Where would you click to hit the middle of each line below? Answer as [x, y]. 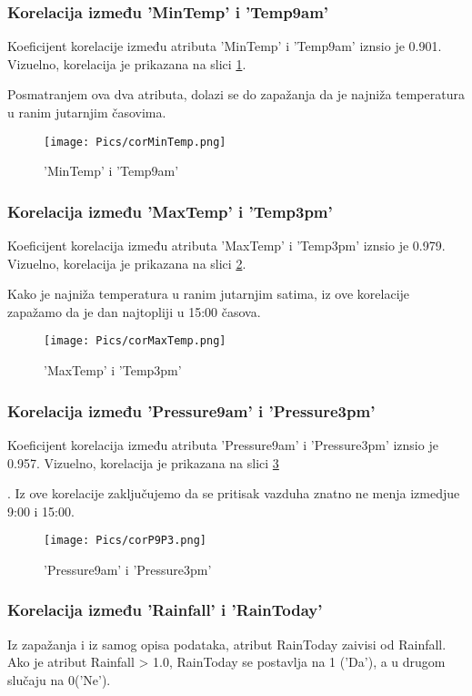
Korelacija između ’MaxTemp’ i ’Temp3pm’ [170, 211]
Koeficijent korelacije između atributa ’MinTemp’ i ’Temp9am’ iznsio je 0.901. [225, 46]
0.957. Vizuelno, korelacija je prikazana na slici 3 [143, 462]
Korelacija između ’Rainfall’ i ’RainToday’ [165, 610]
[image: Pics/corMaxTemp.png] [135, 341]
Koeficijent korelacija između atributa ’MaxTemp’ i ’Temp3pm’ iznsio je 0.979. [226, 246]
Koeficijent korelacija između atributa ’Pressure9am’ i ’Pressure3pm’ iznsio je [223, 444]
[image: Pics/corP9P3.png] [125, 541]
